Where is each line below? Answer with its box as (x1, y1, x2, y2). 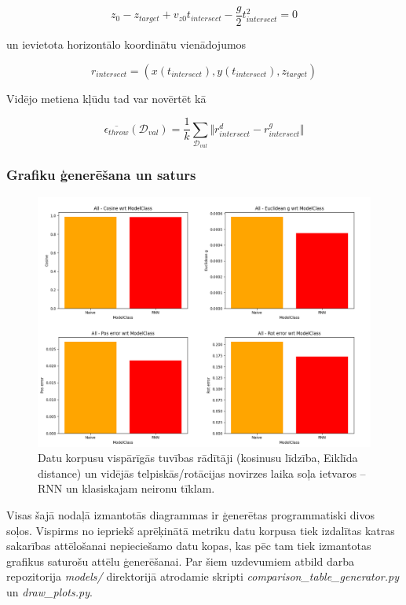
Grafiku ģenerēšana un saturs (6, 165, 196, 185)
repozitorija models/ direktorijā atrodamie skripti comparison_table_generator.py (6, 568, 399, 585)
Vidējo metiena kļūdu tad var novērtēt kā (6, 90, 207, 106)
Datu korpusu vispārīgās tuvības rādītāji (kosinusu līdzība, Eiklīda (38, 449, 358, 466)
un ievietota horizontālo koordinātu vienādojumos (6, 36, 247, 53)
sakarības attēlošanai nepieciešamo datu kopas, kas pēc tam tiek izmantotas (6, 537, 371, 554)
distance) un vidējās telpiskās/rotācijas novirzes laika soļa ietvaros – (38, 464, 366, 481)
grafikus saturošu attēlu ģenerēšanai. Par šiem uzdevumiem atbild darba (6, 552, 354, 569)
